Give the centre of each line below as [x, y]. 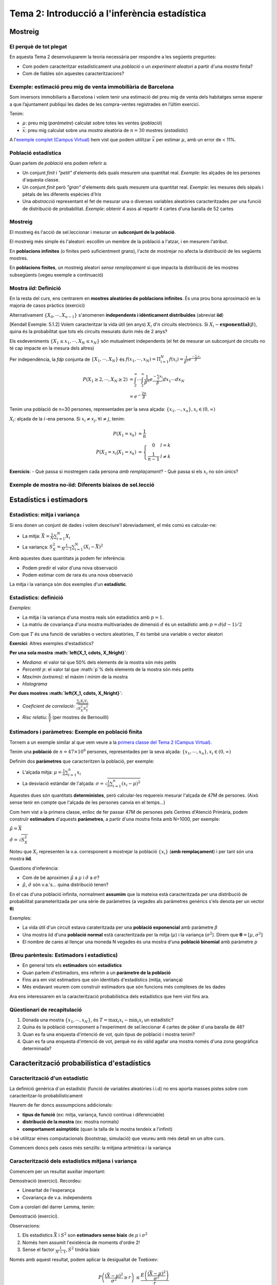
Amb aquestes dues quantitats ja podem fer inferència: [67, 558]
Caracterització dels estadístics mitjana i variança [73, 1161]
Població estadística [35, 153]
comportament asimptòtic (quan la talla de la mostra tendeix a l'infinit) [97, 1129]
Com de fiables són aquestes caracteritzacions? [73, 74]
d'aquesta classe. [41, 180]
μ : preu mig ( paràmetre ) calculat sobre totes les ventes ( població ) [92, 123]
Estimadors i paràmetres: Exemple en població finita [76, 732]
